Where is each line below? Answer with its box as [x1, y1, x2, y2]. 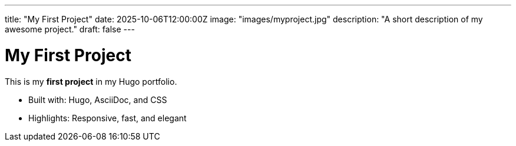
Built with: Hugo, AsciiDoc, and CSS [28, 94, 167, 105]
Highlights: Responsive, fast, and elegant [28, 112, 187, 123]
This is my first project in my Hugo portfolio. [5, 76, 177, 87]
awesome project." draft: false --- [5, 24, 135, 34]
